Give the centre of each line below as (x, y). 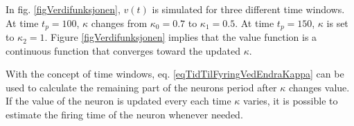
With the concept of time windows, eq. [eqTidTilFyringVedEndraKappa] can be (175, 74)
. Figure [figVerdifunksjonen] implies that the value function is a (181, 37)
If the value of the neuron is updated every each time (118, 101)
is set (337, 22)
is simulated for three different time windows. (248, 9)
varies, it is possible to (291, 101)
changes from (119, 22)
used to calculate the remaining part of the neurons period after (141, 87)
